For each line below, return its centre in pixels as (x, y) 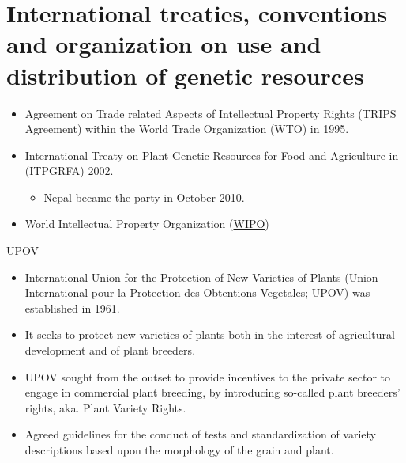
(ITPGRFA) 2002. (69, 171)
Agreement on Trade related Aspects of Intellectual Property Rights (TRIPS (211, 113)
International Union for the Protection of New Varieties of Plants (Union (201, 277)
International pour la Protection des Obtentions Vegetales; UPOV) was (197, 292)
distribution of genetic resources (185, 75)
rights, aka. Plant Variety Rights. (105, 407)
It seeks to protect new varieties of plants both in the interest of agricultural (210, 334)
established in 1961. (72, 307)
